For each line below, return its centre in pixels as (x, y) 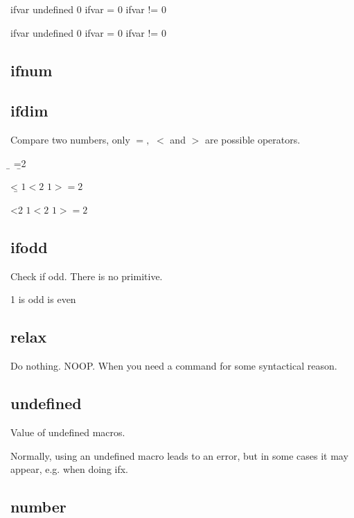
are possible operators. (253, 140)
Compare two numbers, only (70, 140)
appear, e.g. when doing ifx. (70, 469)
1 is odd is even (43, 299)
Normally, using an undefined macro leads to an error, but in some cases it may (179, 455)
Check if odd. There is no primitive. (87, 276)
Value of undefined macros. (68, 432)
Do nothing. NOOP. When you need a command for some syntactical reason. (174, 366)
